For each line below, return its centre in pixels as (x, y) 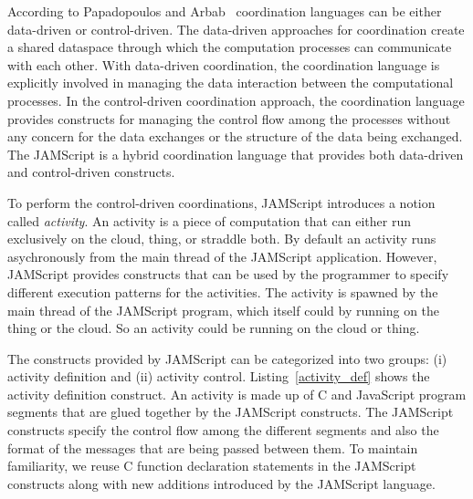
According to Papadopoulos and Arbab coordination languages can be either (225, 11)
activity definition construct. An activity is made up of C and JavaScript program (237, 394)
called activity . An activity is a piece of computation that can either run (209, 220)
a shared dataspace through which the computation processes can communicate (230, 47)
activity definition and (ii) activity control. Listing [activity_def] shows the (219, 376)
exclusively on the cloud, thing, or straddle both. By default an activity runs (222, 239)
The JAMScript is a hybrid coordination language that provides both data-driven (236, 154)
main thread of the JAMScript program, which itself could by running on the (224, 310)
